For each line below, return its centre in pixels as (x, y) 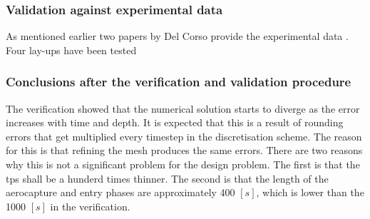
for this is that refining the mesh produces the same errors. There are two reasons (184, 150)
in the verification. (90, 206)
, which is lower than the (310, 192)
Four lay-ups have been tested (71, 50)
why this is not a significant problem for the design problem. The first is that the (183, 164)
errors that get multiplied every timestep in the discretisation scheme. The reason (184, 136)
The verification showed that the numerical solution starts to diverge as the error (183, 108)
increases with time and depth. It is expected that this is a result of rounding (175, 122)
